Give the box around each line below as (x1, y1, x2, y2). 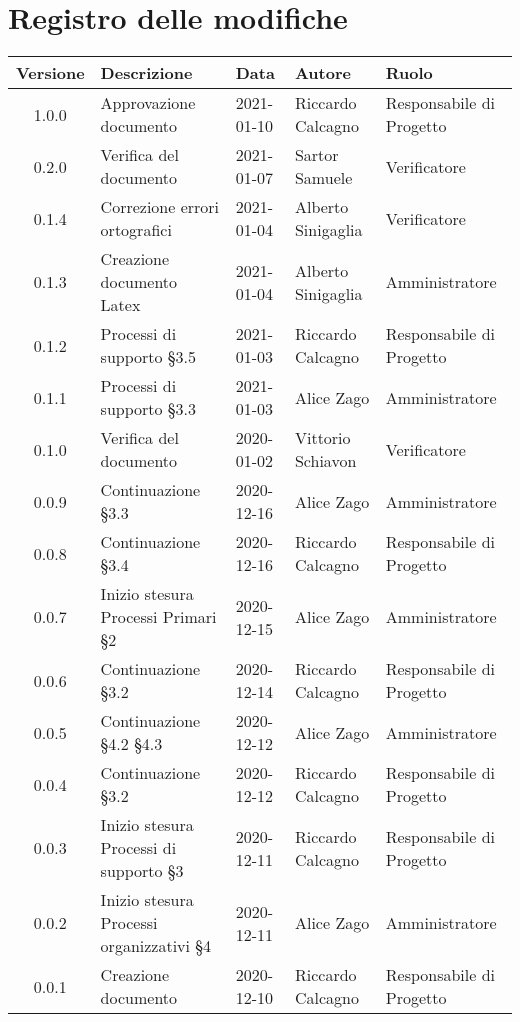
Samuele (294, 166, 353, 190)
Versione (16, 61, 85, 85)
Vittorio (294, 426, 351, 450)
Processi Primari (100, 605, 217, 629)
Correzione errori (100, 195, 220, 219)
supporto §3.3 (100, 397, 197, 421)
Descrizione (100, 61, 193, 85)
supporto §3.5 (100, 345, 197, 369)
